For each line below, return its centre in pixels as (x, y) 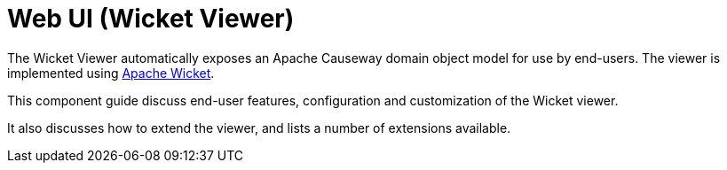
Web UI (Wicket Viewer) (151, 19)
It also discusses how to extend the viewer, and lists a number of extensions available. (259, 127)
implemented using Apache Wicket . (111, 73)
